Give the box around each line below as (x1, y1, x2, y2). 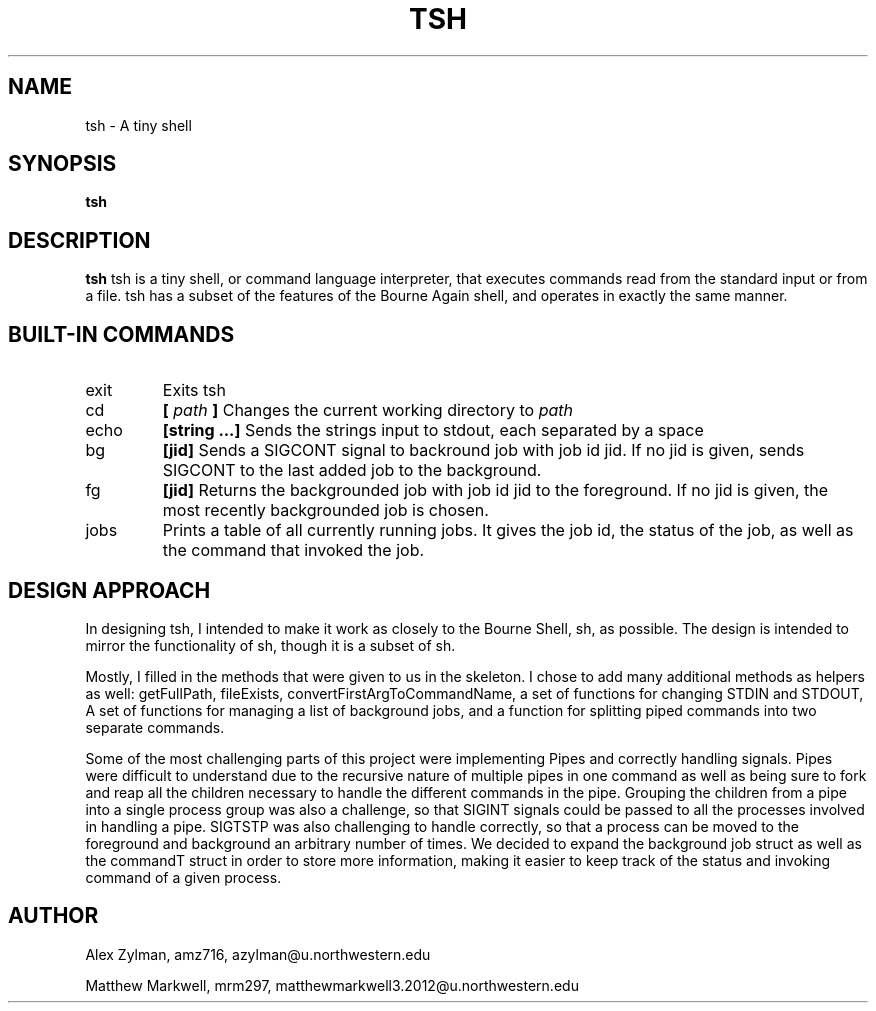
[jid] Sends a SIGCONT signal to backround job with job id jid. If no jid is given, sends (162, 440, 805, 461)
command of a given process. (85, 868, 282, 886)
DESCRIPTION (8, 227, 151, 253)
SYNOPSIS (8, 151, 117, 177)
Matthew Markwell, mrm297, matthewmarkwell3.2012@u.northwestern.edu (85, 976, 579, 994)
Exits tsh (162, 380, 227, 401)
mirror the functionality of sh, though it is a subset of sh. (85, 636, 456, 654)
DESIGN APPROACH (8, 577, 211, 603)
